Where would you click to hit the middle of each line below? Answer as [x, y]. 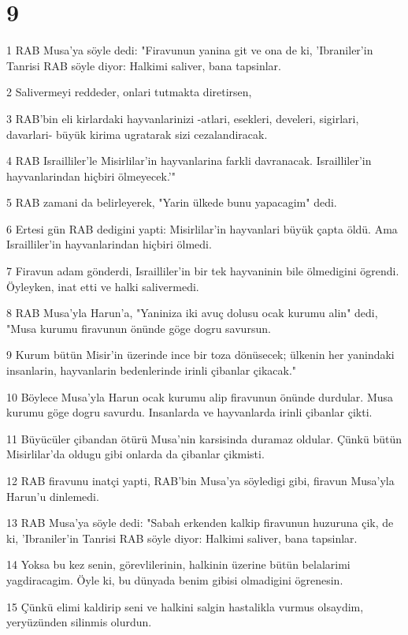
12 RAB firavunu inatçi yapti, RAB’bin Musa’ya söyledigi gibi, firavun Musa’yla [200, 480]
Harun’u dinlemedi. [53, 496]
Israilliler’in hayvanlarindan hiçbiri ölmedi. [109, 244]
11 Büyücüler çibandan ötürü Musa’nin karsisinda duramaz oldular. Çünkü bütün [204, 438]
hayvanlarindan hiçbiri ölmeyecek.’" [91, 176]
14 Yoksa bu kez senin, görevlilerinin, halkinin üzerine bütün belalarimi [178, 564]
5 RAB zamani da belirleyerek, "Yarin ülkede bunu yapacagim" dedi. [172, 202]
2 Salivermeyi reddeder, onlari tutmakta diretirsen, [129, 92]
